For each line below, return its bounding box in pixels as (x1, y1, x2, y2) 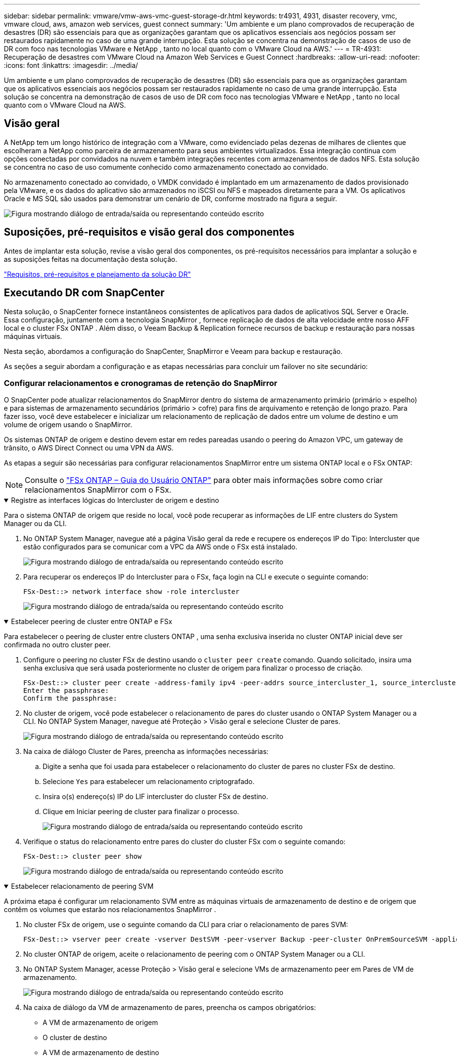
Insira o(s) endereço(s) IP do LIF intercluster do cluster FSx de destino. (43, 792, 268, 801)
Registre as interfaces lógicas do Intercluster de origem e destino (11, 496, 219, 505)
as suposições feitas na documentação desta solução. (4, 255, 177, 263)
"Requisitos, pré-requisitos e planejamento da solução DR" (4, 270, 191, 278)
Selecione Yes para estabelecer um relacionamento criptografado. (43, 777, 255, 786)
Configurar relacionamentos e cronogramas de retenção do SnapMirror (4, 378, 277, 388)
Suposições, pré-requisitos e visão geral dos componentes (4, 226, 295, 239)
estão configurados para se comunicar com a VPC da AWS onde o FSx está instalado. (23, 543, 298, 551)
